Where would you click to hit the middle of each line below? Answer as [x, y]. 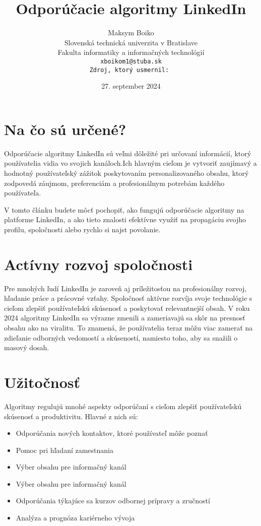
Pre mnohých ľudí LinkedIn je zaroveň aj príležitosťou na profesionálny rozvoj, [125, 288]
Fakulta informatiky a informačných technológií [131, 52]
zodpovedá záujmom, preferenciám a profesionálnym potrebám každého [114, 183]
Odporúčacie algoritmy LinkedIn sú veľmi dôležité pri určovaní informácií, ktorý [128, 153]
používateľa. [23, 193]
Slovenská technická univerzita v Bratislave [131, 42]
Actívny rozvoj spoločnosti [99, 264]
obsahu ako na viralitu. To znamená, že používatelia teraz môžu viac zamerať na [128, 327]
